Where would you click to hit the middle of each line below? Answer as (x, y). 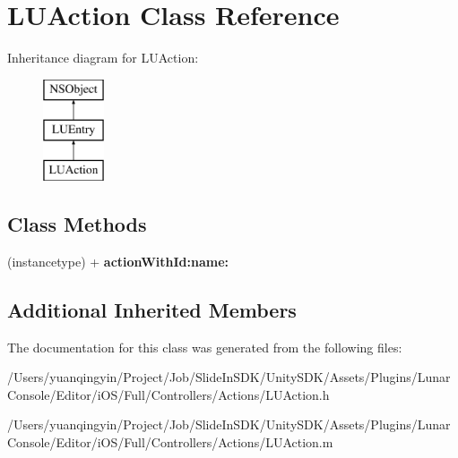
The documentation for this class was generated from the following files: (205, 347)
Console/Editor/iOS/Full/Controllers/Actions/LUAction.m (170, 442)
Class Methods (77, 224)
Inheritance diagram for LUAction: (103, 58)
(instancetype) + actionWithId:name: (118, 261)
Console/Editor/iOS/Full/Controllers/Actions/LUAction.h (169, 394)
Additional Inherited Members (152, 309)
